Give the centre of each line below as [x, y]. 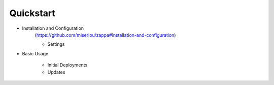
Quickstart [32, 13]
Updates [56, 72]
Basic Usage [35, 53]
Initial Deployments [67, 65]
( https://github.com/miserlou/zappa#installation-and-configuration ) [105, 35]
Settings [56, 44]
